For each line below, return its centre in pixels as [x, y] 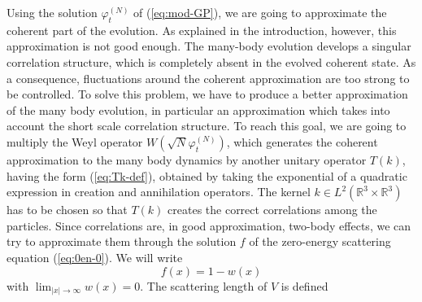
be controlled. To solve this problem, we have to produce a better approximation [207, 94]
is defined [305, 285]
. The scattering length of [204, 285]
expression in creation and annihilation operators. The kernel [159, 192]
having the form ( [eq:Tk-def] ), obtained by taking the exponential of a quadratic [207, 175]
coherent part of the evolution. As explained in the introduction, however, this [202, 30]
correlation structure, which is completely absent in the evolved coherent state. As [211, 61]
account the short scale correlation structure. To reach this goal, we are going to [207, 126]
